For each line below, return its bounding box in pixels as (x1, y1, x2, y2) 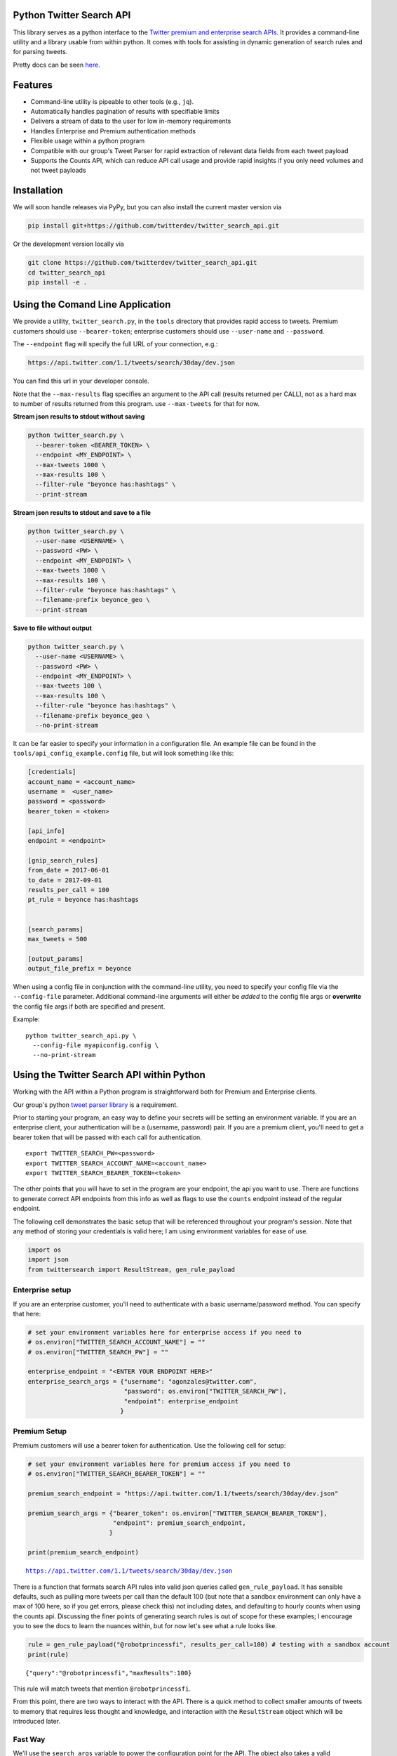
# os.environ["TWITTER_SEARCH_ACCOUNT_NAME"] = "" (27, 1338, 206, 1347)
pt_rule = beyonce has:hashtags (27, 896, 140, 904)
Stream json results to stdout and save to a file (13, 508, 151, 516)
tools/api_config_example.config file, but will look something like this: (13, 749, 234, 758)
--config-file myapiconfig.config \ (32, 1042, 159, 1049)
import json (27, 1256, 69, 1264)
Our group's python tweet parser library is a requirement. (13, 1100, 178, 1109)
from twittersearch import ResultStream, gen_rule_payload (27, 1265, 235, 1273)
